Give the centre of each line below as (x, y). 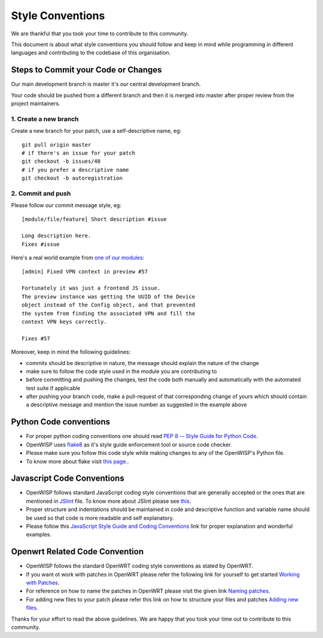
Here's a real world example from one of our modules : (78, 258)
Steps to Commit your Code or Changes (86, 70)
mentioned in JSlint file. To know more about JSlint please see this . (109, 501)
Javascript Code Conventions (68, 478)
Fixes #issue (41, 244)
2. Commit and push (41, 193)
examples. (39, 534)
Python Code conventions (61, 422)
